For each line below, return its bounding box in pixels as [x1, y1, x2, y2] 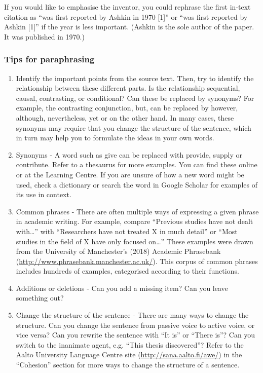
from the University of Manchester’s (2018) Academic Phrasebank [16, 246, 221, 256]
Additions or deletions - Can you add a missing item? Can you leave [16, 282, 228, 293]
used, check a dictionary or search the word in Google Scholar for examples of [16, 179, 257, 190]
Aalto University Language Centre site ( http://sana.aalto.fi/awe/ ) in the [16, 349, 242, 360]
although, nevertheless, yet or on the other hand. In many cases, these [16, 112, 234, 123]
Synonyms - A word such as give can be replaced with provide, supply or [16, 149, 242, 160]
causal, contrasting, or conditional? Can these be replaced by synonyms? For [16, 92, 254, 103]
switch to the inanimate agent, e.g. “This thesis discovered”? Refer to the [16, 339, 244, 350]
